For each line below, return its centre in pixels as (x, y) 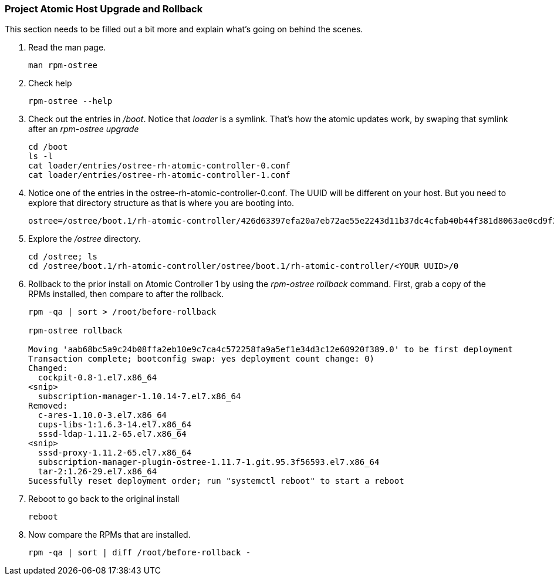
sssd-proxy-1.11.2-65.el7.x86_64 (115, 453)
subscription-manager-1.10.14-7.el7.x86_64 (139, 397)
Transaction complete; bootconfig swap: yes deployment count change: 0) (202, 359)
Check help (50, 83)
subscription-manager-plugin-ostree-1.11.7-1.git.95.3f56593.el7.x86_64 (209, 462)
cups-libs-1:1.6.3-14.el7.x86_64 (115, 425)
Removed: (48, 406)
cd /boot (48, 147)
